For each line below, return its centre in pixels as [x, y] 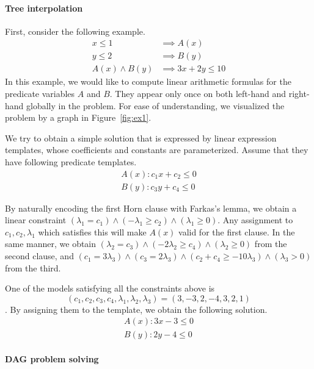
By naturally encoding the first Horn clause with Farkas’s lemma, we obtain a [151, 208]
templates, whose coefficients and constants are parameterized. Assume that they [157, 150]
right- [299, 94]
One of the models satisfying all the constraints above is [110, 288]
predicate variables [40, 94]
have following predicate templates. [71, 162]
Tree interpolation [44, 8]
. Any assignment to [255, 220]
